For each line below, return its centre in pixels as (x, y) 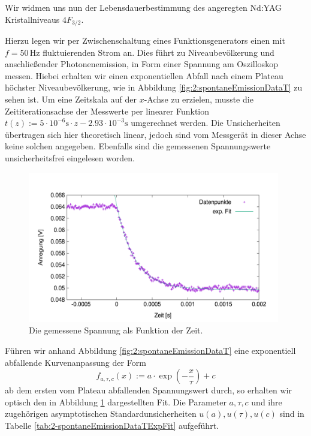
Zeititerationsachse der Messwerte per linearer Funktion (107, 111)
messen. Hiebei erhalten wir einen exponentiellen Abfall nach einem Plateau (144, 75)
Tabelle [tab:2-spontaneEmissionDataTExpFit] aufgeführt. (112, 425)
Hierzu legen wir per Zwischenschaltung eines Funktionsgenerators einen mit (145, 40)
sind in (292, 414)
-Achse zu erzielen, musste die (199, 99)
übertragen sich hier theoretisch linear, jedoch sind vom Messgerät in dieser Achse (155, 134)
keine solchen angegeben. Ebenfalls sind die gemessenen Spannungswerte (138, 146)
